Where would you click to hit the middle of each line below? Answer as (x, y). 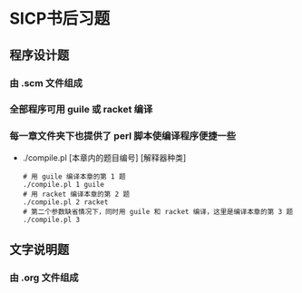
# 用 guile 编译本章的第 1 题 (74, 176)
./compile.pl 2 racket (65, 202)
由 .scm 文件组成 (46, 83)
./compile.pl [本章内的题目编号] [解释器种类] (104, 157)
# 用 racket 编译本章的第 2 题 (76, 194)
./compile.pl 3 (51, 220)
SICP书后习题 (60, 19)
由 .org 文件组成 (44, 278)
